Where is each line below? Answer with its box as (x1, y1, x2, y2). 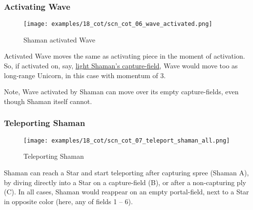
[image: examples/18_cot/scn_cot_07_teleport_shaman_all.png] (23, 137, 230, 144)
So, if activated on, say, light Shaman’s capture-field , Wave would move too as (4, 61, 238, 71)
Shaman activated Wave (23, 34, 95, 44)
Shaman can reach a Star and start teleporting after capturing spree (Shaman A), (4, 167, 249, 177)
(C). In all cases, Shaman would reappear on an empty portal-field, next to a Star (4, 187, 249, 197)
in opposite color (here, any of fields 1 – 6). (4, 196, 133, 206)
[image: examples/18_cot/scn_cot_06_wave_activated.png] (23, 21, 212, 28)
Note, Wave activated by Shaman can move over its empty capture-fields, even (4, 86, 239, 97)
